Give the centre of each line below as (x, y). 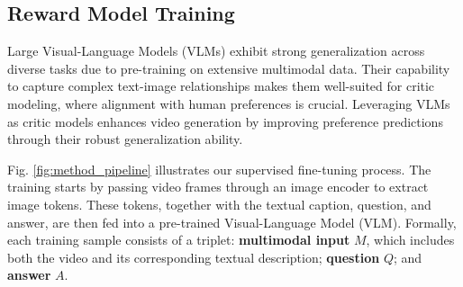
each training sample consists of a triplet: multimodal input (179, 240)
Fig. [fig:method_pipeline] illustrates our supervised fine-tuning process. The (219, 169)
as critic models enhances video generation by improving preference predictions (225, 121)
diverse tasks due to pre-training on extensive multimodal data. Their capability (229, 68)
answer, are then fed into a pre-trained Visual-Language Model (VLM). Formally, (232, 222)
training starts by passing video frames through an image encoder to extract (218, 187)
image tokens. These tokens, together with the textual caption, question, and (219, 204)
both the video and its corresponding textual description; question (194, 257)
